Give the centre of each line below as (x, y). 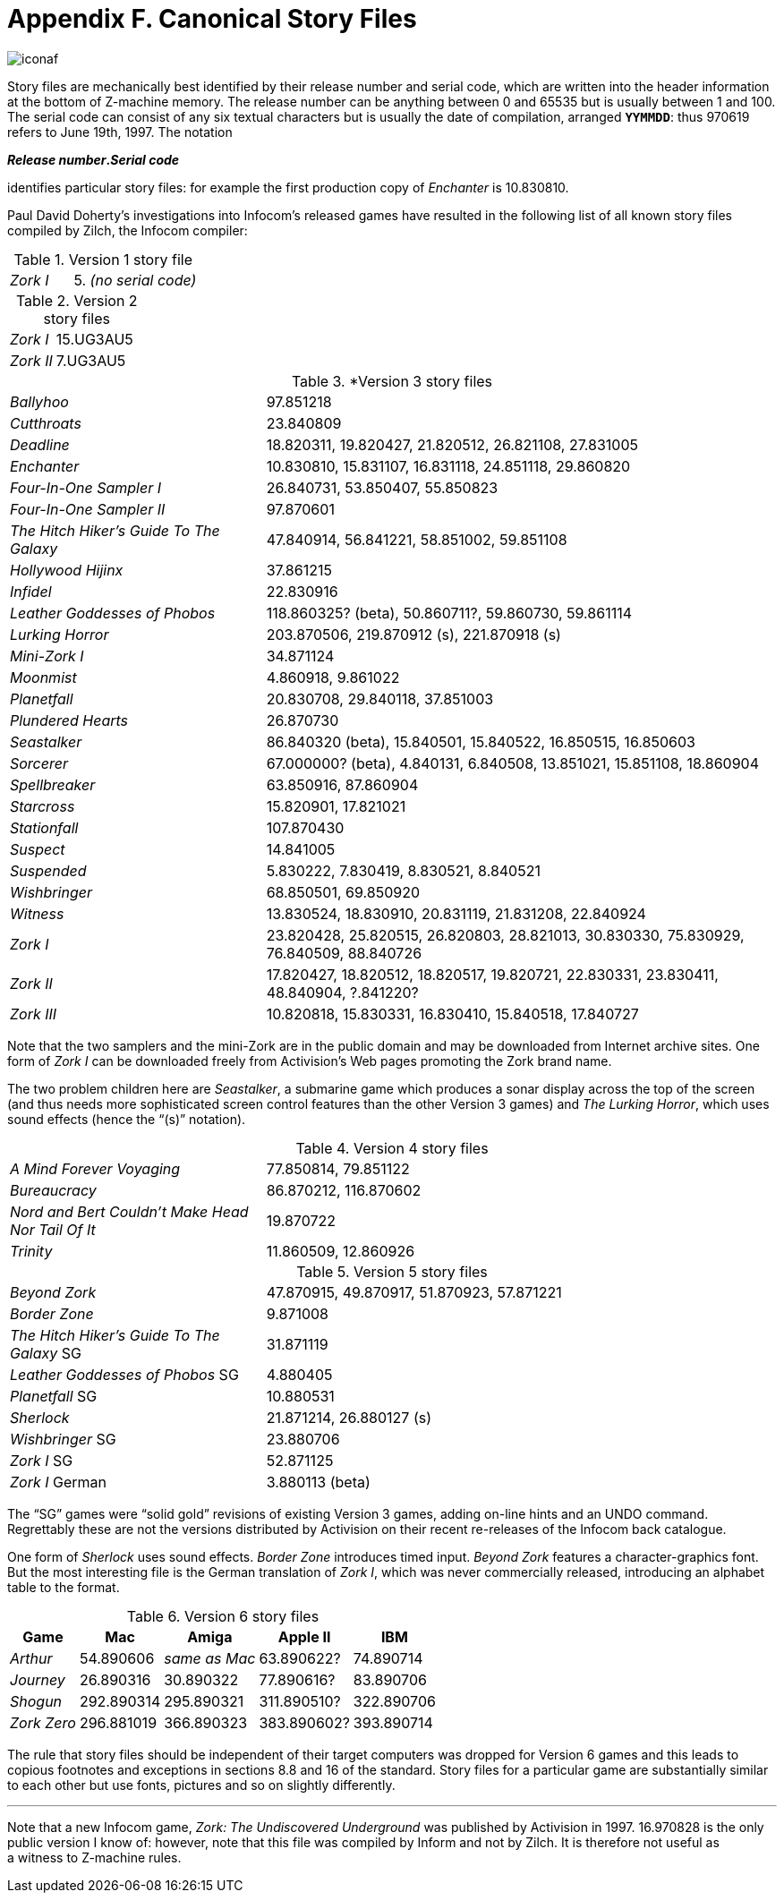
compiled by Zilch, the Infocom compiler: (128, 230)
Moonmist (43, 677)
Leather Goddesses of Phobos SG (124, 1374)
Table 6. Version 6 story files (223, 1616)
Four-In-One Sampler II (88, 509)
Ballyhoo (39, 401)
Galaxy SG (46, 1353)
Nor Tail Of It (53, 1229)
